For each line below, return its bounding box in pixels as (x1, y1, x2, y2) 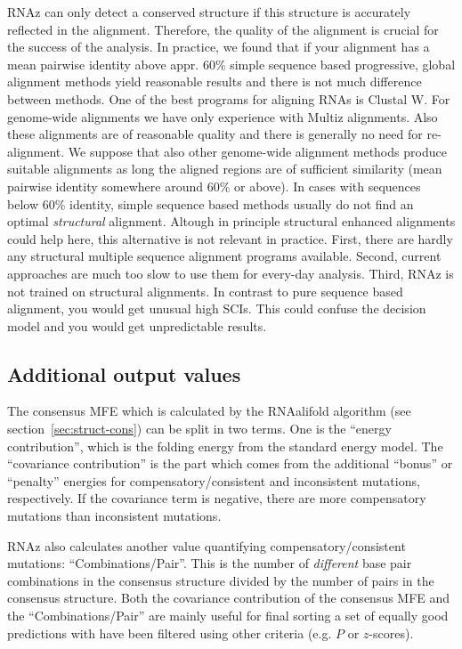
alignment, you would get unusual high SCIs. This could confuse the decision (7, 299, 426, 318)
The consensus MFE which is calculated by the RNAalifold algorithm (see (7, 402, 411, 420)
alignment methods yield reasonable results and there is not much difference (7, 72, 422, 91)
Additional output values (7, 360, 241, 387)
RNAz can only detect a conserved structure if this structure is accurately (7, 3, 411, 20)
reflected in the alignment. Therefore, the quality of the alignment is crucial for (7, 20, 439, 38)
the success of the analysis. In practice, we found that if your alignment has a (7, 37, 430, 56)
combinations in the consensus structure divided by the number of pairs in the (7, 571, 434, 589)
